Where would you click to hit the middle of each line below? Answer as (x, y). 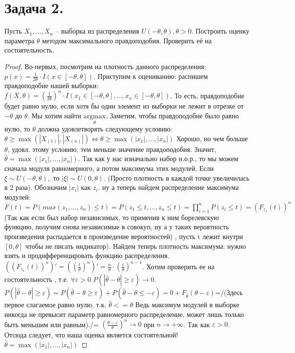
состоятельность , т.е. (37, 279)
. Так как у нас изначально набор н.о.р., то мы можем (158, 158)
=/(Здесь (229, 292)
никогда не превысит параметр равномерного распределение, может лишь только (124, 314)
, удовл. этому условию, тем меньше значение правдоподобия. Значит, (112, 149)
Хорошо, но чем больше (212, 138)
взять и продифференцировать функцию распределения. (87, 255)
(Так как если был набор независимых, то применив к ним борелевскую (112, 217)
